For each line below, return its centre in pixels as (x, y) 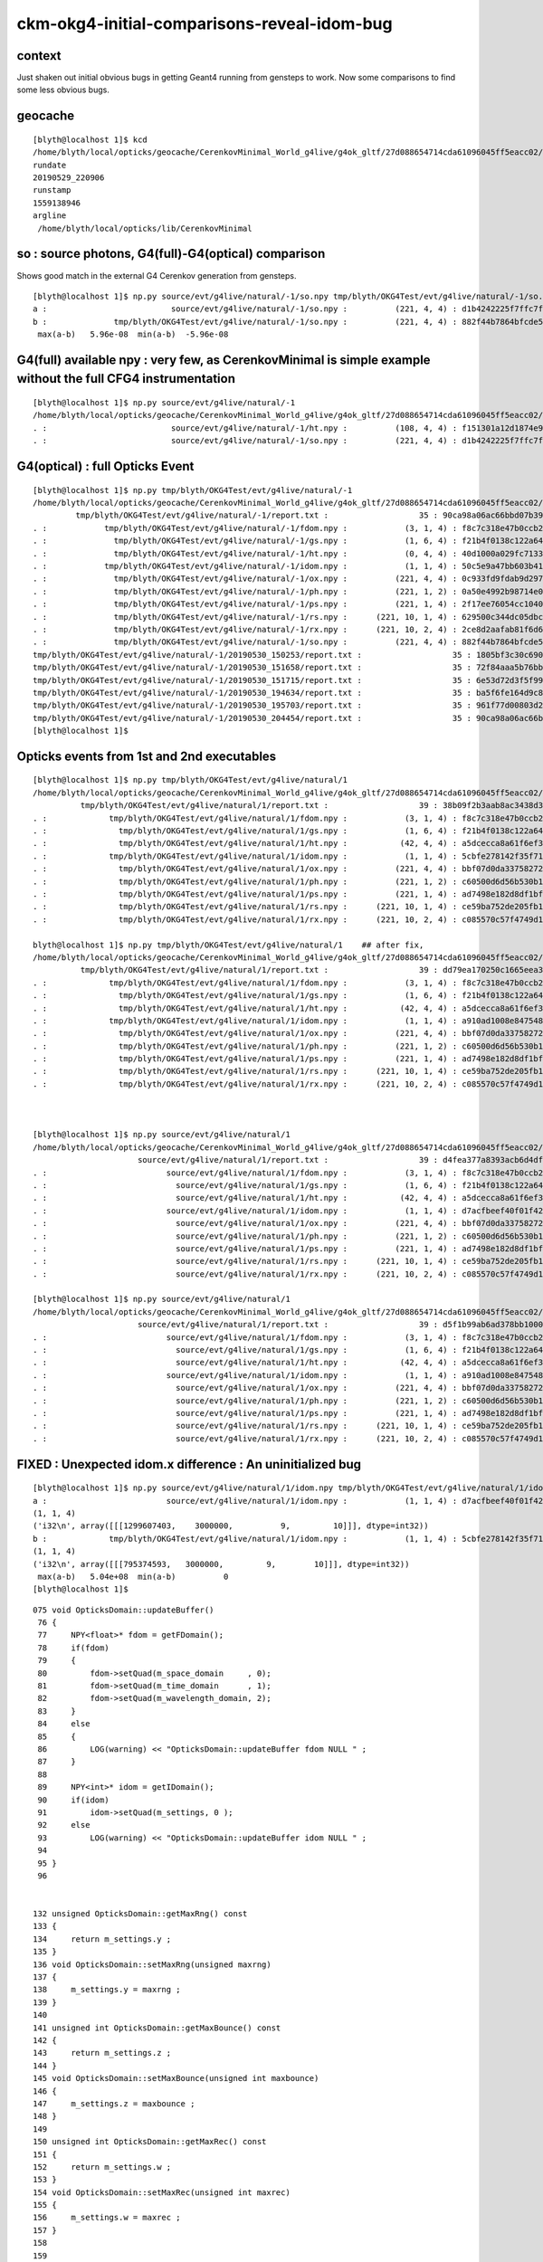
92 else (64, 1825)
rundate (50, 165)
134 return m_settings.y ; (102, 1939)
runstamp (52, 190)
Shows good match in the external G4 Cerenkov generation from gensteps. (157, 275)
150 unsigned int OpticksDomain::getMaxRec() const (150, 2142)
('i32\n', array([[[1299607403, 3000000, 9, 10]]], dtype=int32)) (231, 1526)
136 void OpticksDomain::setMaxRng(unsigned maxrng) (152, 1964)
